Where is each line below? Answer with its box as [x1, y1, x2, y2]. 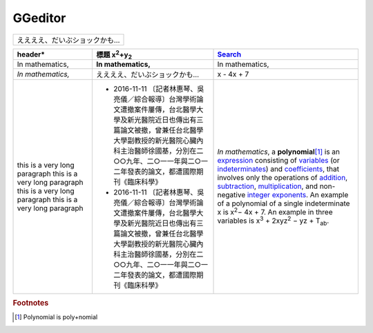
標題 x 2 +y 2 [95, 48, 133, 61]
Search [217, 49, 242, 59]
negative [217, 190, 246, 199]
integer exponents [247, 190, 307, 199]
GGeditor [12, 10, 66, 26]
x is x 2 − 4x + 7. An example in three [217, 205, 333, 217]
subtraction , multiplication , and [217, 181, 318, 191]
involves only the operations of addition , [217, 172, 348, 182]
